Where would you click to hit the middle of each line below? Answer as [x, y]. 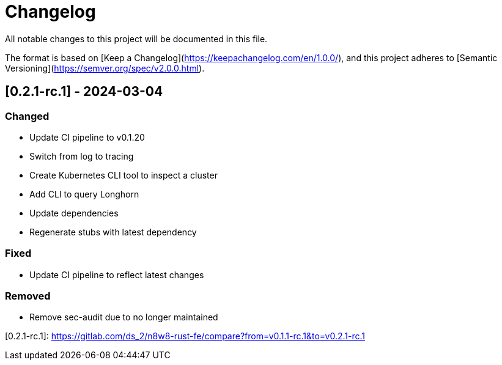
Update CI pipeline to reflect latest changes [117, 275]
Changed [27, 116]
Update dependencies [74, 213]
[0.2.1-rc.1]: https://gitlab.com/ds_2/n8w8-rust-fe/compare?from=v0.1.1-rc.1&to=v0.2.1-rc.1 [185, 336]
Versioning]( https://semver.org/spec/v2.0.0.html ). [105, 68]
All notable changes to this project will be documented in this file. [136, 39]
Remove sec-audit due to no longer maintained [124, 317]
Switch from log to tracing [82, 156]
